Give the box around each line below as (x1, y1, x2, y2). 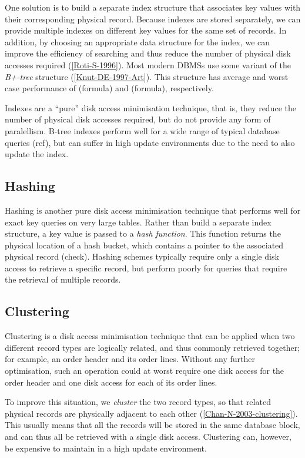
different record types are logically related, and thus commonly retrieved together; (5, 341, 300, 353)
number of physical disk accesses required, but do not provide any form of (5, 113, 271, 125)
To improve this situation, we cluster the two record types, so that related (5, 396, 271, 408)
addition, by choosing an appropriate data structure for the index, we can (5, 35, 270, 48)
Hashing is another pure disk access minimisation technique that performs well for (5, 204, 301, 216)
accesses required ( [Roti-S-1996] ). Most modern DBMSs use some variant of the (5, 58, 291, 71)
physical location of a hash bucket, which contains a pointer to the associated (5, 238, 284, 251)
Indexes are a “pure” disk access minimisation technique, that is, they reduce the (5, 101, 296, 114)
